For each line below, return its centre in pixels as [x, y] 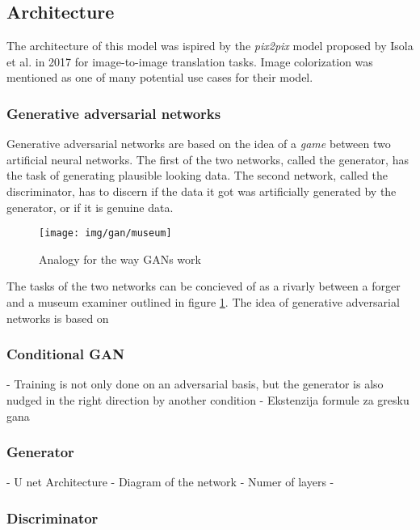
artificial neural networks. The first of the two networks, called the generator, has [208, 159]
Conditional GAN [65, 354]
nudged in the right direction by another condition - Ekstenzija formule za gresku [208, 400]
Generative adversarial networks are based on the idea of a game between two [199, 144]
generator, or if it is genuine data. [90, 207]
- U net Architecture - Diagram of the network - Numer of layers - [170, 482]
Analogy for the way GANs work [120, 259]
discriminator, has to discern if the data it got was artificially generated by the [202, 191]
